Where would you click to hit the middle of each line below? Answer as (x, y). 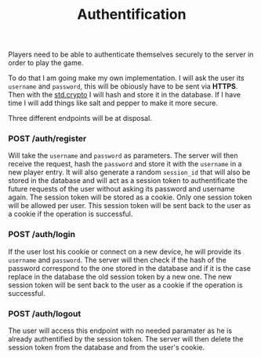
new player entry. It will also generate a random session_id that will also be (129, 172)
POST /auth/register (47, 139)
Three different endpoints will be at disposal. (80, 119)
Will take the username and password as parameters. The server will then (123, 155)
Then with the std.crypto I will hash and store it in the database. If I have (125, 95)
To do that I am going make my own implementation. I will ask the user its (126, 78)
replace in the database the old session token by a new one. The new (120, 276)
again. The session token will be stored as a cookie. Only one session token (130, 197)
